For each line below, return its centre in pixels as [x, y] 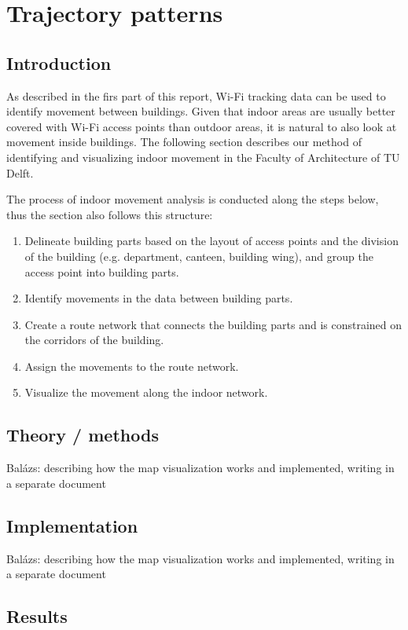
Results [37, 616]
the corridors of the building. [94, 340]
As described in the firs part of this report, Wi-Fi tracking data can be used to [196, 95]
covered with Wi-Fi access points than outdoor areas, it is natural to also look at [202, 126]
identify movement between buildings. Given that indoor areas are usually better [201, 111]
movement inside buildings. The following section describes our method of [184, 142]
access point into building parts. [102, 271]
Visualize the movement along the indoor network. [146, 392]
